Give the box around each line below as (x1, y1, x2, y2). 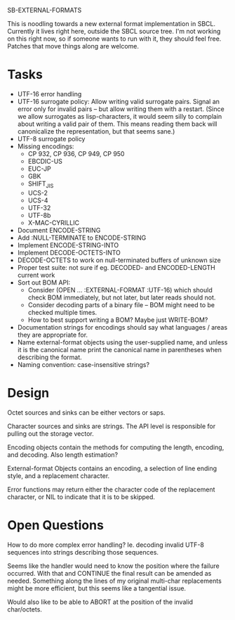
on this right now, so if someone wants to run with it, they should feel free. (7, 34, 222, 43)
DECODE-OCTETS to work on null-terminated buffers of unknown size (17, 256, 221, 264)
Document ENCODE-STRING (17, 226, 101, 234)
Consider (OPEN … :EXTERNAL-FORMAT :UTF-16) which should (27, 285, 213, 294)
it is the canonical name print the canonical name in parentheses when (17, 345, 222, 354)
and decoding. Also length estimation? (7, 450, 118, 459)
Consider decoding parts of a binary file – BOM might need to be (27, 300, 215, 309)
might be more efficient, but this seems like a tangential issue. (7, 583, 187, 593)
